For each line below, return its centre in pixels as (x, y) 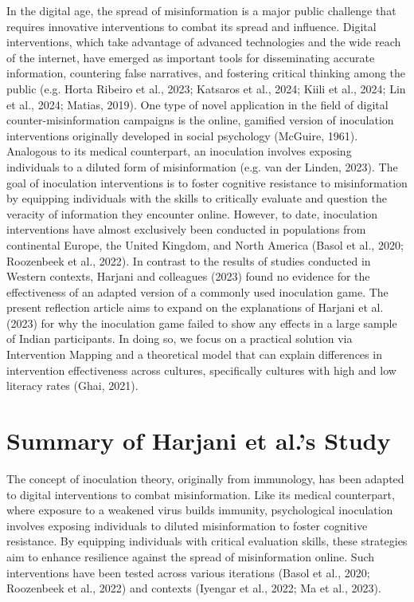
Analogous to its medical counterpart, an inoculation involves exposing (179, 151)
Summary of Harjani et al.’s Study (199, 441)
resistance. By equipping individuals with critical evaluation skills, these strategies (207, 541)
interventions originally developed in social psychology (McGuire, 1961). (182, 135)
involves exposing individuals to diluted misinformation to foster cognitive (187, 525)
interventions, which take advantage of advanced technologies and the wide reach (204, 42)
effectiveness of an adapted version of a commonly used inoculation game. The (197, 291)
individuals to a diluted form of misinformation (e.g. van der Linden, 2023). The (202, 166)
